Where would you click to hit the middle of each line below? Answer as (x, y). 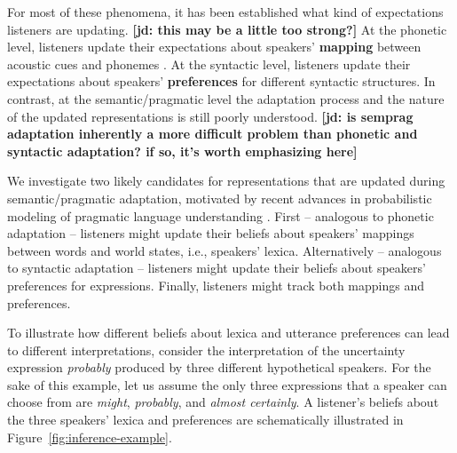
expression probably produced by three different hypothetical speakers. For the (219, 367)
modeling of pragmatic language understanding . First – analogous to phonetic (221, 215)
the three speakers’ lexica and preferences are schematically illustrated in (205, 420)
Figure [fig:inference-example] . (90, 437)
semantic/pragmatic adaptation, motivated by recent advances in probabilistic (220, 198)
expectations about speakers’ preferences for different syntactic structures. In (221, 81)
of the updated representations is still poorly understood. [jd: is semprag (210, 116)
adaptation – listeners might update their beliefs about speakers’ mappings (211, 233)
